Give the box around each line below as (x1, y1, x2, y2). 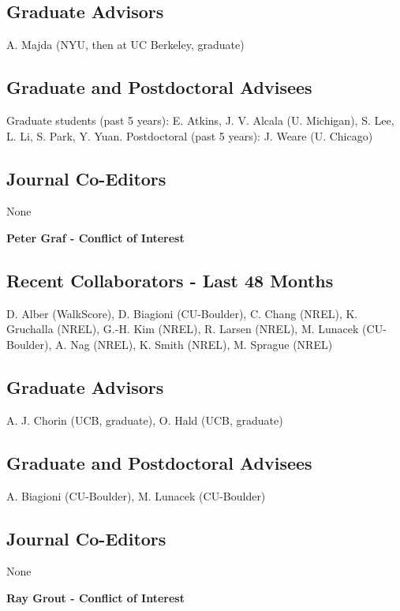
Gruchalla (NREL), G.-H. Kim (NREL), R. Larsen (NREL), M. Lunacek (6, 320, 359, 337)
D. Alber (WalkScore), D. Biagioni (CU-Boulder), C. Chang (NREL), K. (6, 305, 358, 321)
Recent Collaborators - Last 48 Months (6, 268, 334, 292)
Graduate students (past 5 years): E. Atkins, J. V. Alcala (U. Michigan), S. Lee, (6, 112, 394, 128)
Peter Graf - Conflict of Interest (6, 229, 185, 246)
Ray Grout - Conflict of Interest (6, 589, 185, 605)
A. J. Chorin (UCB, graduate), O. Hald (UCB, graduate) (6, 411, 283, 428)
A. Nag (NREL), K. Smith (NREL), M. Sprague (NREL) (55, 335, 333, 352)
